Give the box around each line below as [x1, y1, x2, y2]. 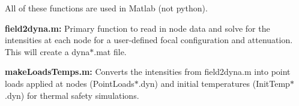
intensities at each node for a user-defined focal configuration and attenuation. [5, 34, 293, 46]
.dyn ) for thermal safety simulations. [5, 89, 139, 101]
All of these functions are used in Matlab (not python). [5, 2, 208, 14]
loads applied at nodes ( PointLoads [5, 77, 134, 89]
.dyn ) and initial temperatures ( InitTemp [138, 77, 290, 89]
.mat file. [94, 45, 127, 57]
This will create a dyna [5, 45, 90, 57]
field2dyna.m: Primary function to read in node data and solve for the [5, 22, 270, 34]
